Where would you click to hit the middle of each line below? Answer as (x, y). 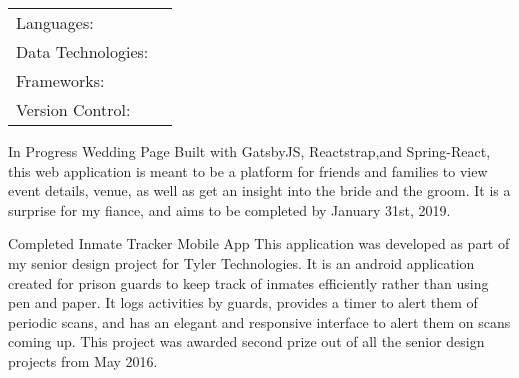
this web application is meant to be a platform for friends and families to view (248, 170)
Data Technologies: (82, 51)
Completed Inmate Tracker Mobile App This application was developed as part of (259, 243)
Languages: (55, 22)
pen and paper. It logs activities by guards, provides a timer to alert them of (243, 302)
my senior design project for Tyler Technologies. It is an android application (241, 262)
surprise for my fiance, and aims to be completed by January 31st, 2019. (229, 209)
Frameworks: (60, 80)
